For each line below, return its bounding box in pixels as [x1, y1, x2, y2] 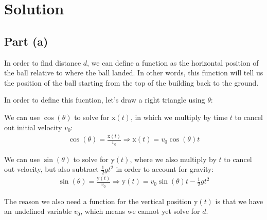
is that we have [215, 195, 263, 206]
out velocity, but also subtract [4, 164, 99, 174]
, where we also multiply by [130, 153, 217, 164]
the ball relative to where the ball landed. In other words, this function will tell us [4, 67, 263, 78]
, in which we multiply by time [130, 111, 228, 122]
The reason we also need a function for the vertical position [4, 195, 192, 206]
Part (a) [4, 33, 48, 49]
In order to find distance [4, 57, 81, 68]
